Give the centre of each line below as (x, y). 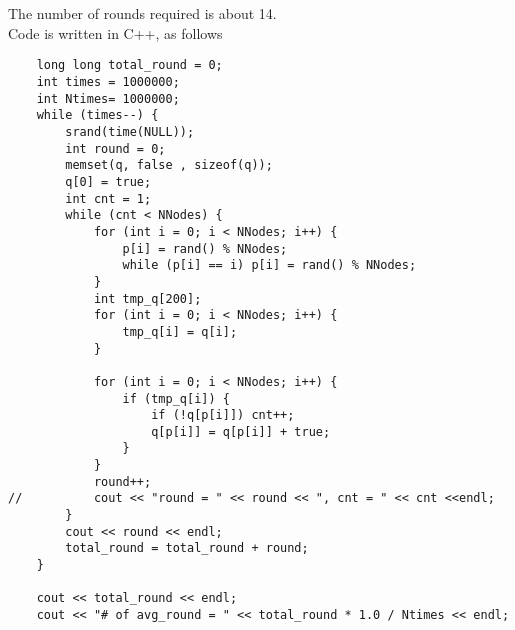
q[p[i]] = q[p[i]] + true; (241, 431)
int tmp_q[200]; (147, 298)
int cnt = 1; (108, 198)
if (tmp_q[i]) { (176, 398)
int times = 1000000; (108, 82)
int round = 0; (115, 148)
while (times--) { (97, 115)
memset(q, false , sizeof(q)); (169, 165)
